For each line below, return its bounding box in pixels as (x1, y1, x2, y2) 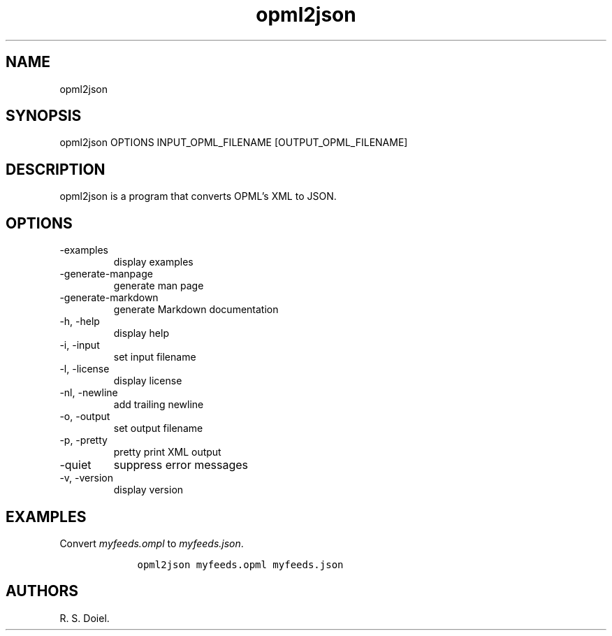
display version (113, 484, 184, 496)
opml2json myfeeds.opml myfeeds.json (137, 558, 344, 570)
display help (113, 327, 169, 340)
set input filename (113, 351, 196, 363)
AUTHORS (6, 582, 79, 600)
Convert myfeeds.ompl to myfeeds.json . (59, 537, 244, 549)
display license (113, 375, 182, 387)
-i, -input (59, 339, 100, 352)
